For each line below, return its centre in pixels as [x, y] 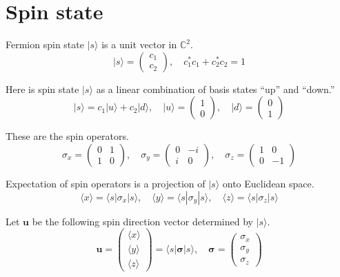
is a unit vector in [139, 44]
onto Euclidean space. [268, 183]
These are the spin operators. [67, 136]
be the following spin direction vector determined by [142, 221]
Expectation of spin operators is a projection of [106, 183]
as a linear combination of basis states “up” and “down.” [216, 89]
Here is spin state [42, 89]
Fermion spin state [45, 44]
